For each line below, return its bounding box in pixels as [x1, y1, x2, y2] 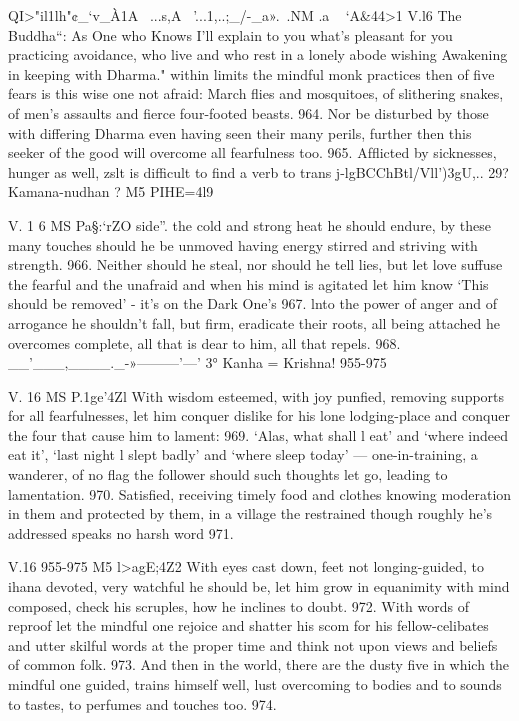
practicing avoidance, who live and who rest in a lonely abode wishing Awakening [8, 44, 508, 65]
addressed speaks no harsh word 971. [8, 522, 234, 543]
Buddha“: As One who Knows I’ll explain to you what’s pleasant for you [8, 24, 453, 45]
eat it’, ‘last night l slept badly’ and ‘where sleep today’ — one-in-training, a [8, 444, 478, 465]
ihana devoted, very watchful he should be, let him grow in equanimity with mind [8, 576, 510, 597]
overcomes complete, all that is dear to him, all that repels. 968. [8, 332, 401, 353]
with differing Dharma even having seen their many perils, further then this [8, 122, 472, 143]
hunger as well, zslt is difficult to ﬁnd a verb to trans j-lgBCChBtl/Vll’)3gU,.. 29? [8, 161, 509, 182]
